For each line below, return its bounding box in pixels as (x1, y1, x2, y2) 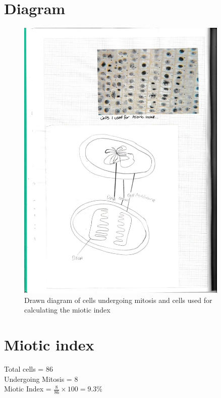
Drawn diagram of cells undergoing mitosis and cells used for (24, 294, 212, 305)
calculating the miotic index (24, 304, 111, 315)
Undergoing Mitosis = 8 (4, 373, 78, 384)
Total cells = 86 (4, 364, 53, 374)
